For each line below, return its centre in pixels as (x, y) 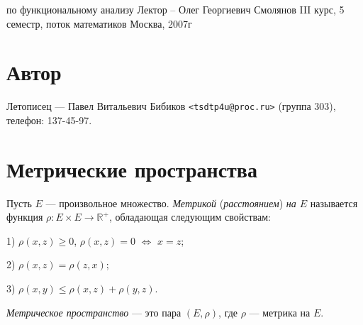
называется (334, 203)
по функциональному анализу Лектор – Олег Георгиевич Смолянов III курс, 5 (175, 9)
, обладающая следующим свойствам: (190, 217)
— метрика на (280, 312)
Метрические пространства (132, 169)
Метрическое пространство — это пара (94, 312)
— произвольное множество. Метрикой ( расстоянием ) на (171, 203)
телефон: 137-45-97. (49, 120)
